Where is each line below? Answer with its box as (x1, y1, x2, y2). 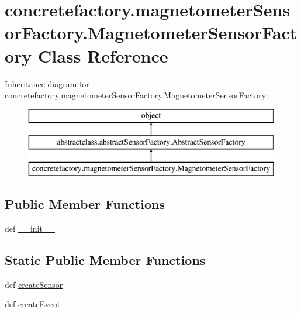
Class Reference (38, 43, 168, 67)
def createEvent (5, 298, 61, 310)
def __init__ (5, 222, 55, 234)
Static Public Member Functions (5, 250, 206, 269)
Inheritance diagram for (5, 77, 89, 90)
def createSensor (5, 278, 63, 290)
